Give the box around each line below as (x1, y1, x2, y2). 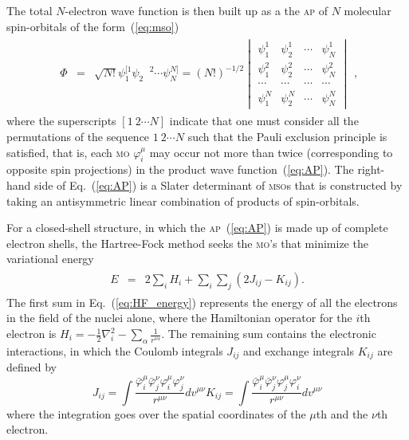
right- (357, 161, 385, 178)
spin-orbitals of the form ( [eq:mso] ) (6, 18, 179, 34)
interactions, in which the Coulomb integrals (6, 342, 223, 359)
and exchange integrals (243, 342, 354, 359)
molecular (344, 2, 391, 18)
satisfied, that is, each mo (6, 143, 130, 160)
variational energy (6, 250, 94, 267)
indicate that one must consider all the (169, 112, 359, 129)
